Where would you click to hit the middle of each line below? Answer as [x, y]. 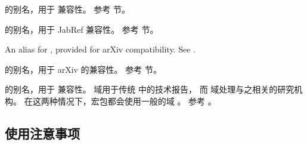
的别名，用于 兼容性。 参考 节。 [67, 9]
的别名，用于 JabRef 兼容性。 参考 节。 [82, 29]
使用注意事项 [42, 133]
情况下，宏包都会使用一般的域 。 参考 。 [137, 101]
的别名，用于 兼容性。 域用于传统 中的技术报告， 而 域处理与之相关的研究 [150, 89]
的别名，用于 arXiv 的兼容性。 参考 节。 [83, 69]
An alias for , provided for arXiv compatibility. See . [100, 49]
